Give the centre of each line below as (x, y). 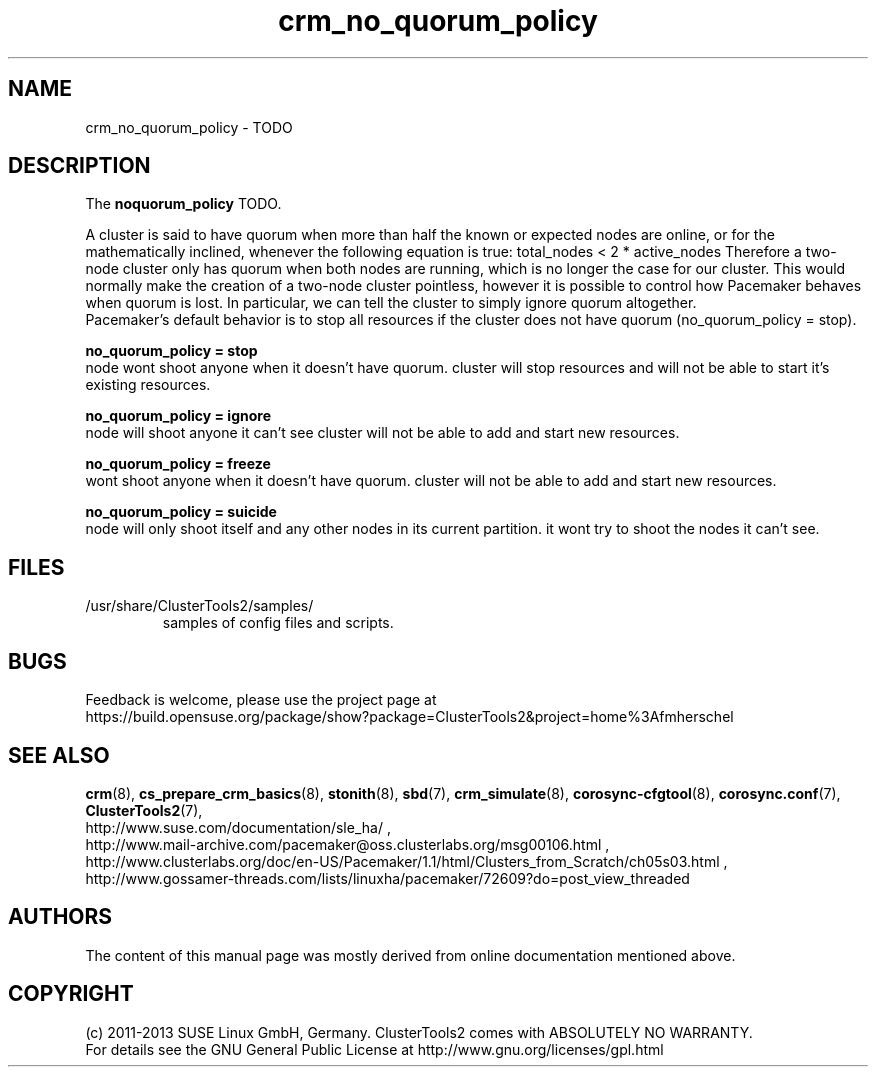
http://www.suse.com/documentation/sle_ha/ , (238, 827)
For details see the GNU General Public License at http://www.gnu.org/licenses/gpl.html (374, 1049)
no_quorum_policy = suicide (181, 512)
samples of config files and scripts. (278, 623)
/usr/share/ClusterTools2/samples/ (199, 606)
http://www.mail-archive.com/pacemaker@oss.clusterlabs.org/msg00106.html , (347, 844)
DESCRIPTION (79, 166)
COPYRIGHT (71, 994)
